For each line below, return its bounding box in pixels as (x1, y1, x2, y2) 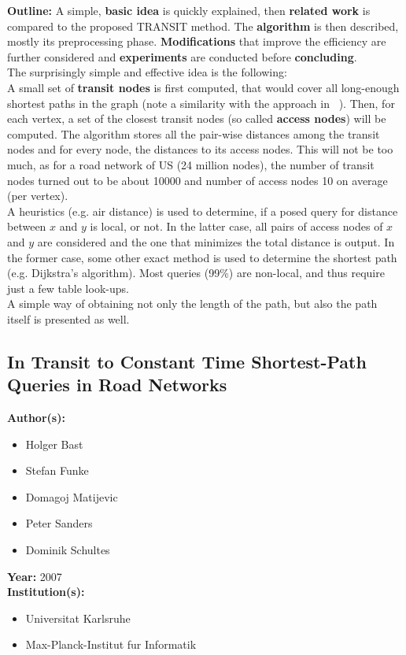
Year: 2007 (7, 568, 62, 584)
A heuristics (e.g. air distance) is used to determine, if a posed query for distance (7, 202, 398, 219)
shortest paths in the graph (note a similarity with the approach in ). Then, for (7, 94, 395, 111)
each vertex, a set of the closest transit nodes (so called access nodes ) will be (7, 110, 386, 127)
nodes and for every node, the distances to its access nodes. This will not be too (7, 141, 393, 157)
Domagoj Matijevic (25, 488, 118, 505)
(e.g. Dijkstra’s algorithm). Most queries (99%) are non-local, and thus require (7, 265, 385, 281)
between (7, 218, 46, 235)
